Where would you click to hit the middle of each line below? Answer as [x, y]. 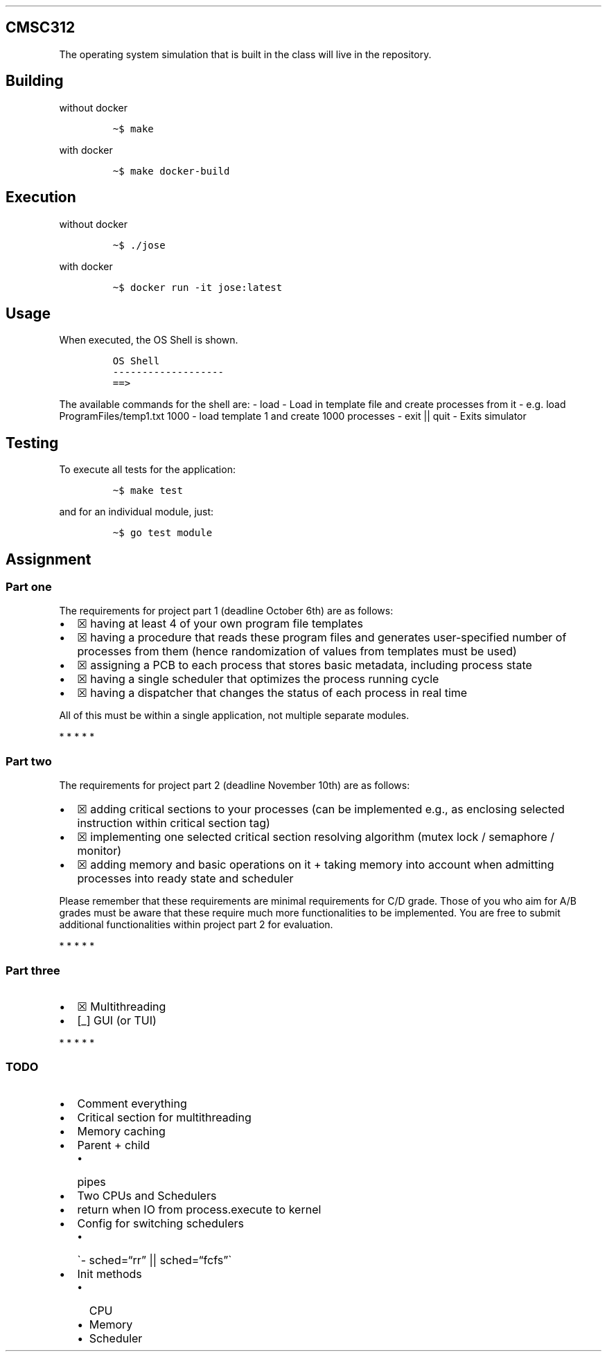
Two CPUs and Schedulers [147, 1195]
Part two [29, 761]
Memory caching [121, 1131]
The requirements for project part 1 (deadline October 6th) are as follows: [226, 611]
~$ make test [148, 491]
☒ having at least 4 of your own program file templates [220, 624]
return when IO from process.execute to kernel [199, 1209]
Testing [32, 443]
